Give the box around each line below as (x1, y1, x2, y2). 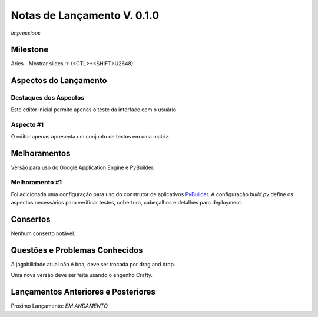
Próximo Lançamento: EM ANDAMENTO (11, 302, 108, 309)
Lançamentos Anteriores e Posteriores (11, 287, 156, 297)
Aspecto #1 (11, 121, 44, 129)
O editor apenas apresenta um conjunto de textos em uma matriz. (11, 133, 170, 140)
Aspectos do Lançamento (11, 75, 107, 85)
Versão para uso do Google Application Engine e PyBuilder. (11, 164, 155, 171)
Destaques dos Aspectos (11, 94, 85, 102)
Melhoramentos (11, 148, 71, 158)
